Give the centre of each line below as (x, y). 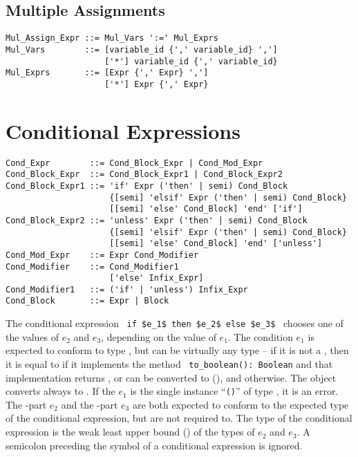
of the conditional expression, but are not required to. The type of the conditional (179, 418)
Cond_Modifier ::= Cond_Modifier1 (92, 267)
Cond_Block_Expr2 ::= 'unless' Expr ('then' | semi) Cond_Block (157, 220)
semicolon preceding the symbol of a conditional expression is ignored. (154, 445)
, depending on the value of (159, 336)
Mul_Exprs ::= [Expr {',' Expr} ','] (107, 73)
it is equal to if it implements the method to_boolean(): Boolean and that (169, 363)
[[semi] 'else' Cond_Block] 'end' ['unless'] (216, 244)
